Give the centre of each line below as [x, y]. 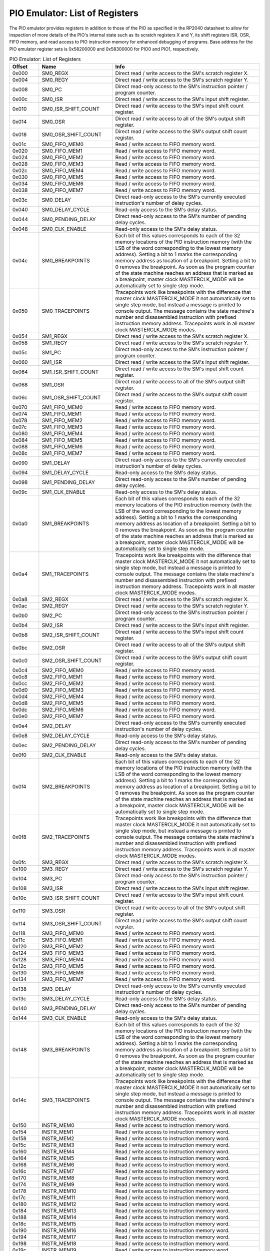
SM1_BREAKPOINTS [65, 524]
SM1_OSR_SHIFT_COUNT [71, 398]
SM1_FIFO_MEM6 [62, 447]
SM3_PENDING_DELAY [69, 1008]
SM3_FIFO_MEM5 [63, 966]
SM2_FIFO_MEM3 [63, 690]
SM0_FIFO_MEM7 [62, 190]
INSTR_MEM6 [58, 1165]
